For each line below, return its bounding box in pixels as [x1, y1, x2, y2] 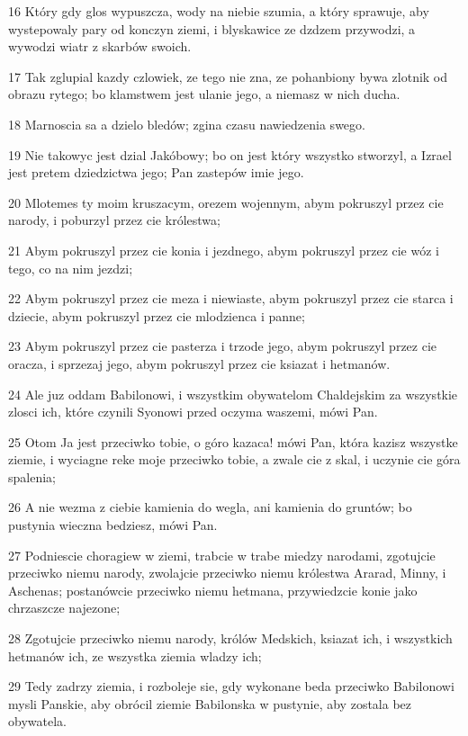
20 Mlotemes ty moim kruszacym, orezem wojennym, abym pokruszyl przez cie [8, 193, 444, 211]
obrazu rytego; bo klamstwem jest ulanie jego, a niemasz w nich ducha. [8, 85, 400, 103]
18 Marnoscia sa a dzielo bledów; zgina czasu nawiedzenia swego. [8, 114, 365, 133]
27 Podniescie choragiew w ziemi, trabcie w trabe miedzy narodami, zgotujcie [8, 545, 436, 564]
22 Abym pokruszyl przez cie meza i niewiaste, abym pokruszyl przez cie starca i [8, 289, 454, 308]
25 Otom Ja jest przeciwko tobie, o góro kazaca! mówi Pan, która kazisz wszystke [8, 432, 458, 451]
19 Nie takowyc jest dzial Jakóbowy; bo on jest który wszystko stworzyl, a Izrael [8, 145, 452, 164]
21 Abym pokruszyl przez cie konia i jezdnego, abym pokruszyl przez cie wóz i [8, 240, 439, 259]
